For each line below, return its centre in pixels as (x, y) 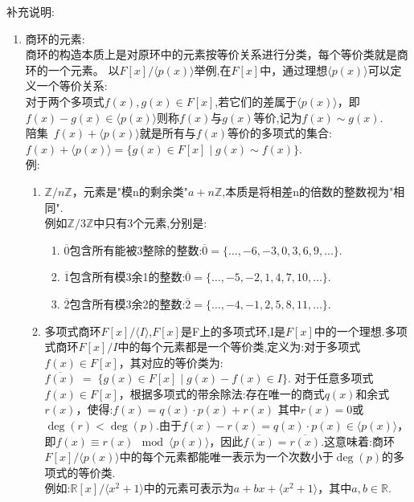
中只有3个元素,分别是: (150, 223)
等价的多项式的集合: (280, 133)
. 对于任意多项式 (330, 378)
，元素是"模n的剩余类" (130, 191)
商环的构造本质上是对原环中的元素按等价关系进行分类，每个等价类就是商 (217, 54)
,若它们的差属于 (256, 101)
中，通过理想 (294, 69)
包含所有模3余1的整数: (127, 277)
